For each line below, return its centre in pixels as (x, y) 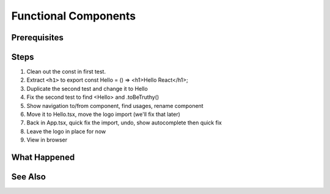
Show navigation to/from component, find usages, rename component (115, 106)
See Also (28, 177)
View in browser (47, 140)
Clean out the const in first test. (66, 72)
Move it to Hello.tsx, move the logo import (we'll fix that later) (103, 114)
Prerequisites (37, 38)
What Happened (43, 158)
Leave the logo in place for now (66, 131)
